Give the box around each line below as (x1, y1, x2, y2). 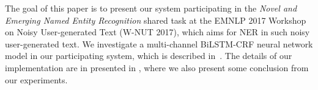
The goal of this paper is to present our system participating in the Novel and (5, 2, 297, 14)
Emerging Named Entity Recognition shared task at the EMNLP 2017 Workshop (5, 13, 306, 26)
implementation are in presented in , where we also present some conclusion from (5, 61, 309, 74)
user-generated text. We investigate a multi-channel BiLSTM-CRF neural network (5, 37, 313, 50)
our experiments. (5, 73, 68, 86)
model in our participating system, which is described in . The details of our (5, 49, 292, 62)
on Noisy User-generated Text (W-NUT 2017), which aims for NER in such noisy (5, 26, 310, 38)
